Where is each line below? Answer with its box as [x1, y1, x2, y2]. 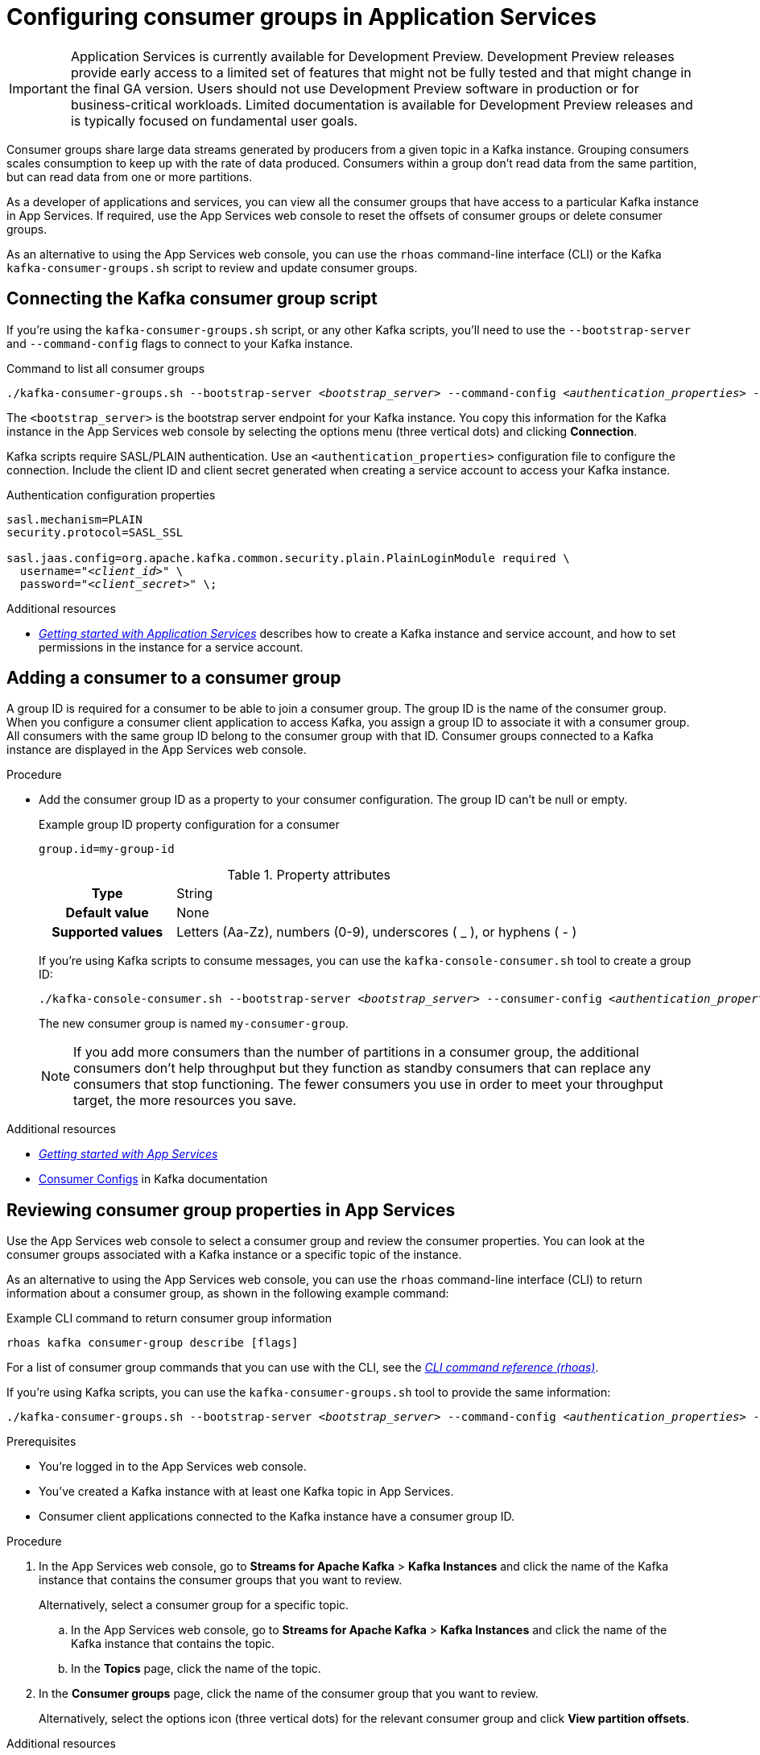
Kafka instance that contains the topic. [71, 1637, 275, 1651]
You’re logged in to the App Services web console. [39, 1459, 307, 1474]
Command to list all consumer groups [6, 361, 205, 375]
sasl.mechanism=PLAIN [6, 512, 142, 526]
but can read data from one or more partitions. [6, 169, 253, 184]
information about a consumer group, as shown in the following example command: [6, 1286, 449, 1301]
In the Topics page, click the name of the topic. [71, 1662, 321, 1676]
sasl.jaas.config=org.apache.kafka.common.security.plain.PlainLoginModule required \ [6, 551, 570, 565]
